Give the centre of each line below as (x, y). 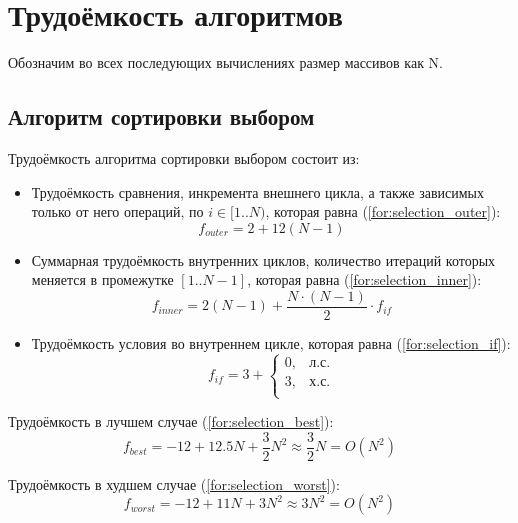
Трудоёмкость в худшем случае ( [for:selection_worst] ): (174, 483)
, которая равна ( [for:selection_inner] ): (364, 279)
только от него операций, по (117, 211)
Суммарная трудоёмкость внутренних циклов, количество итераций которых (263, 259)
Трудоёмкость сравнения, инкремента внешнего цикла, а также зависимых (257, 191)
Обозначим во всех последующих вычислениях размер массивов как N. (226, 62)
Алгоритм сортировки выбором (161, 116)
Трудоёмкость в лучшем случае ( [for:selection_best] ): (171, 421)
